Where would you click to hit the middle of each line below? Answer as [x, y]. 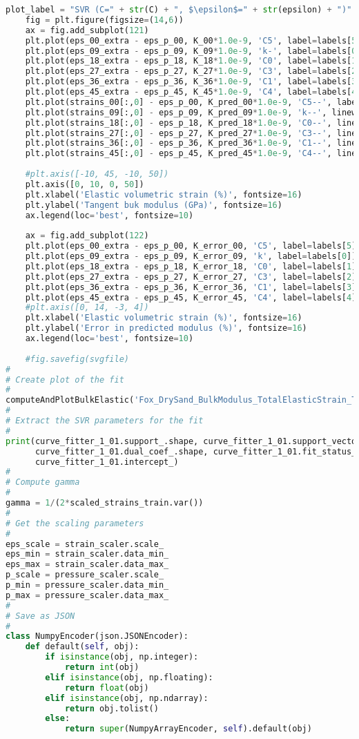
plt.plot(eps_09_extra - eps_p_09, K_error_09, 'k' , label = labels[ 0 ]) [191, 256]
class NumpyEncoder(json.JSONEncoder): [97, 636]
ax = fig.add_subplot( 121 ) [87, 30]
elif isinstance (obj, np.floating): [129, 677]
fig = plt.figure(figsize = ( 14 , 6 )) [104, 20]
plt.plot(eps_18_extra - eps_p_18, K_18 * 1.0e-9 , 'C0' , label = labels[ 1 [191, 61]
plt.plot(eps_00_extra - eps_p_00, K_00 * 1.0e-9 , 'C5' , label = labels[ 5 [191, 40]
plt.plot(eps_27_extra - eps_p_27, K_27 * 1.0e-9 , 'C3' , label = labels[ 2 [191, 71]
